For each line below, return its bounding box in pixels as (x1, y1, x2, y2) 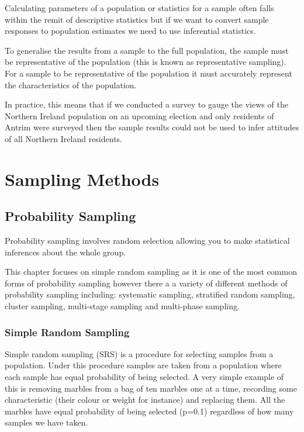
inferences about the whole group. (5, 246, 126, 258)
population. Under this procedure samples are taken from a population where (5, 359, 282, 371)
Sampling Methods (5, 167, 160, 191)
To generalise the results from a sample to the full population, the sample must (5, 44, 289, 56)
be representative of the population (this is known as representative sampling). (5, 56, 286, 68)
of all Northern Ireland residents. (5, 132, 122, 144)
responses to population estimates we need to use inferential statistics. (5, 25, 256, 37)
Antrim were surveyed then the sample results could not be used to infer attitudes (5, 121, 299, 133)
